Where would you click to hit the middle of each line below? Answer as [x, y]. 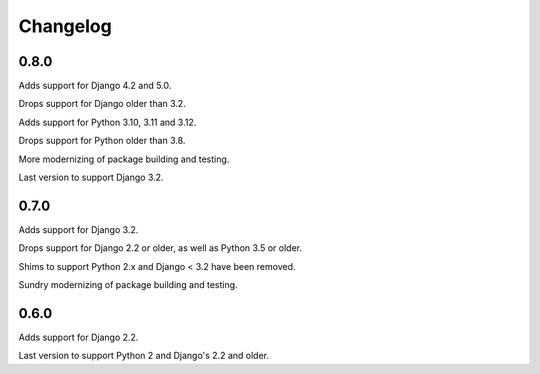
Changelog [65, 26]
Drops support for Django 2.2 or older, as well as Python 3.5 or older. [160, 248]
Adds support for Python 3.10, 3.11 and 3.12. [107, 122]
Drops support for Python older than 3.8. [102, 141]
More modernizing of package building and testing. [124, 159]
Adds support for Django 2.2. [78, 337]
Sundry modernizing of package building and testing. [128, 285]
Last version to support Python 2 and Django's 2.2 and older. [144, 356]
